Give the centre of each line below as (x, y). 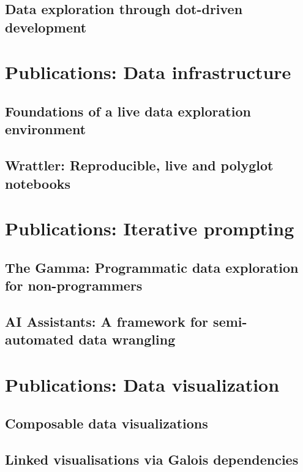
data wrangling (127, 339)
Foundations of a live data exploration (128, 111)
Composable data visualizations (107, 423)
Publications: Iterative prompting (150, 228)
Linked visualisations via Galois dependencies (152, 459)
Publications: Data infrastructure (148, 72)
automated (39, 339)
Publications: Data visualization (142, 384)
